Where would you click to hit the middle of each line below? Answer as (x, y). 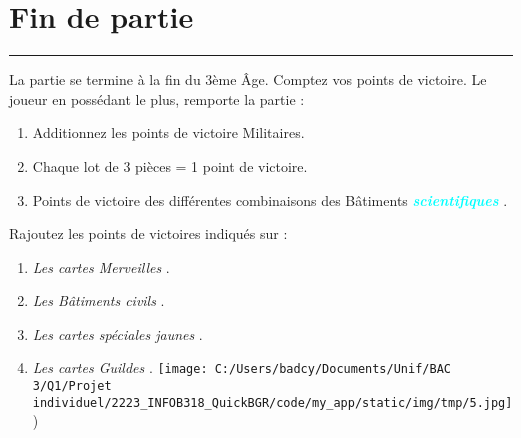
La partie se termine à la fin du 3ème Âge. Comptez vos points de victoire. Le (248, 79)
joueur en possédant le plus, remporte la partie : (157, 98)
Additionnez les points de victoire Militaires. (168, 132)
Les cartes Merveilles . (101, 266)
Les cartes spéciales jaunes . (117, 333)
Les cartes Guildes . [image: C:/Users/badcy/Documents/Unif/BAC (241, 367)
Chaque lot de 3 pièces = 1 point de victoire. (170, 165)
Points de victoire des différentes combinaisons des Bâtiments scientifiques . (270, 199)
